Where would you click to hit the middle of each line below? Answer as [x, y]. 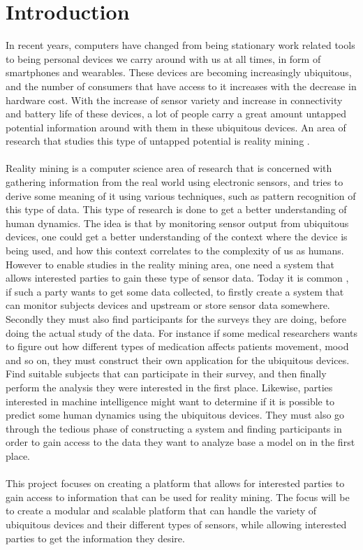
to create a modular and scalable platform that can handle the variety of [161, 511]
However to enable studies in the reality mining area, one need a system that [170, 264]
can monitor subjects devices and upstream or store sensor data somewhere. [168, 305]
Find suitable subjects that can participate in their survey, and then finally [166, 374]
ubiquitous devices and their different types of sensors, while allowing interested [176, 524]
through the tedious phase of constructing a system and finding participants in [174, 428]
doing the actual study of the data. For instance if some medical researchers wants [181, 332]
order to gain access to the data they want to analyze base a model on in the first [180, 442]
